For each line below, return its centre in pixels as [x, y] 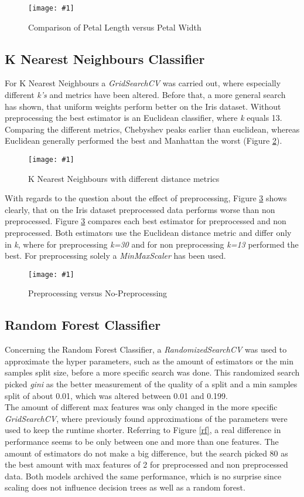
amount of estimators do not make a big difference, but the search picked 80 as [146, 453]
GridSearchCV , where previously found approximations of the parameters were [146, 418]
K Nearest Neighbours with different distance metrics [124, 178]
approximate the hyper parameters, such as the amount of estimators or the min [149, 361]
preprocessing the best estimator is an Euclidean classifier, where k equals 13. [144, 118]
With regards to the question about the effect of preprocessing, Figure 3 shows [146, 198]
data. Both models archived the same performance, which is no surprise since [143, 476]
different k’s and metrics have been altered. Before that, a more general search [145, 95]
